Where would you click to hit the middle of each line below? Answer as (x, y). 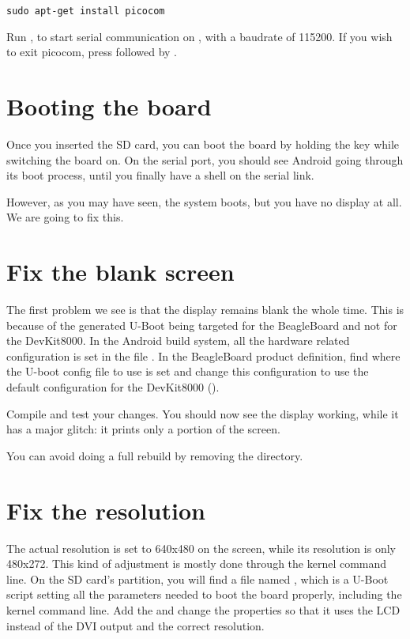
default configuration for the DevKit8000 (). (113, 387)
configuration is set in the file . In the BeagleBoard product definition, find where (203, 355)
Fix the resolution (106, 510)
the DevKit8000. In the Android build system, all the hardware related (178, 340)
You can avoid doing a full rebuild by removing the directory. (155, 455)
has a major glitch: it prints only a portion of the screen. (143, 429)
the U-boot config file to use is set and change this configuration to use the (188, 371)
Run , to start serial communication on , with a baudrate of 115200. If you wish (199, 36)
